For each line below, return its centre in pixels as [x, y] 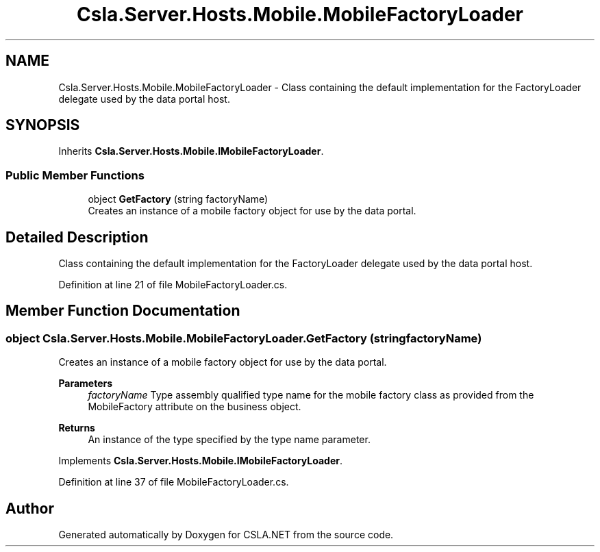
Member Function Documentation [123, 311]
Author [30, 508]
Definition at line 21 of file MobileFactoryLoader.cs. [173, 285]
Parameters [86, 384]
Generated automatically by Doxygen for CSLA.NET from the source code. [226, 535]
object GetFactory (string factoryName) [178, 199]
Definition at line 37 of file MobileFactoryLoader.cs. [174, 482]
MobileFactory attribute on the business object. [195, 407]
